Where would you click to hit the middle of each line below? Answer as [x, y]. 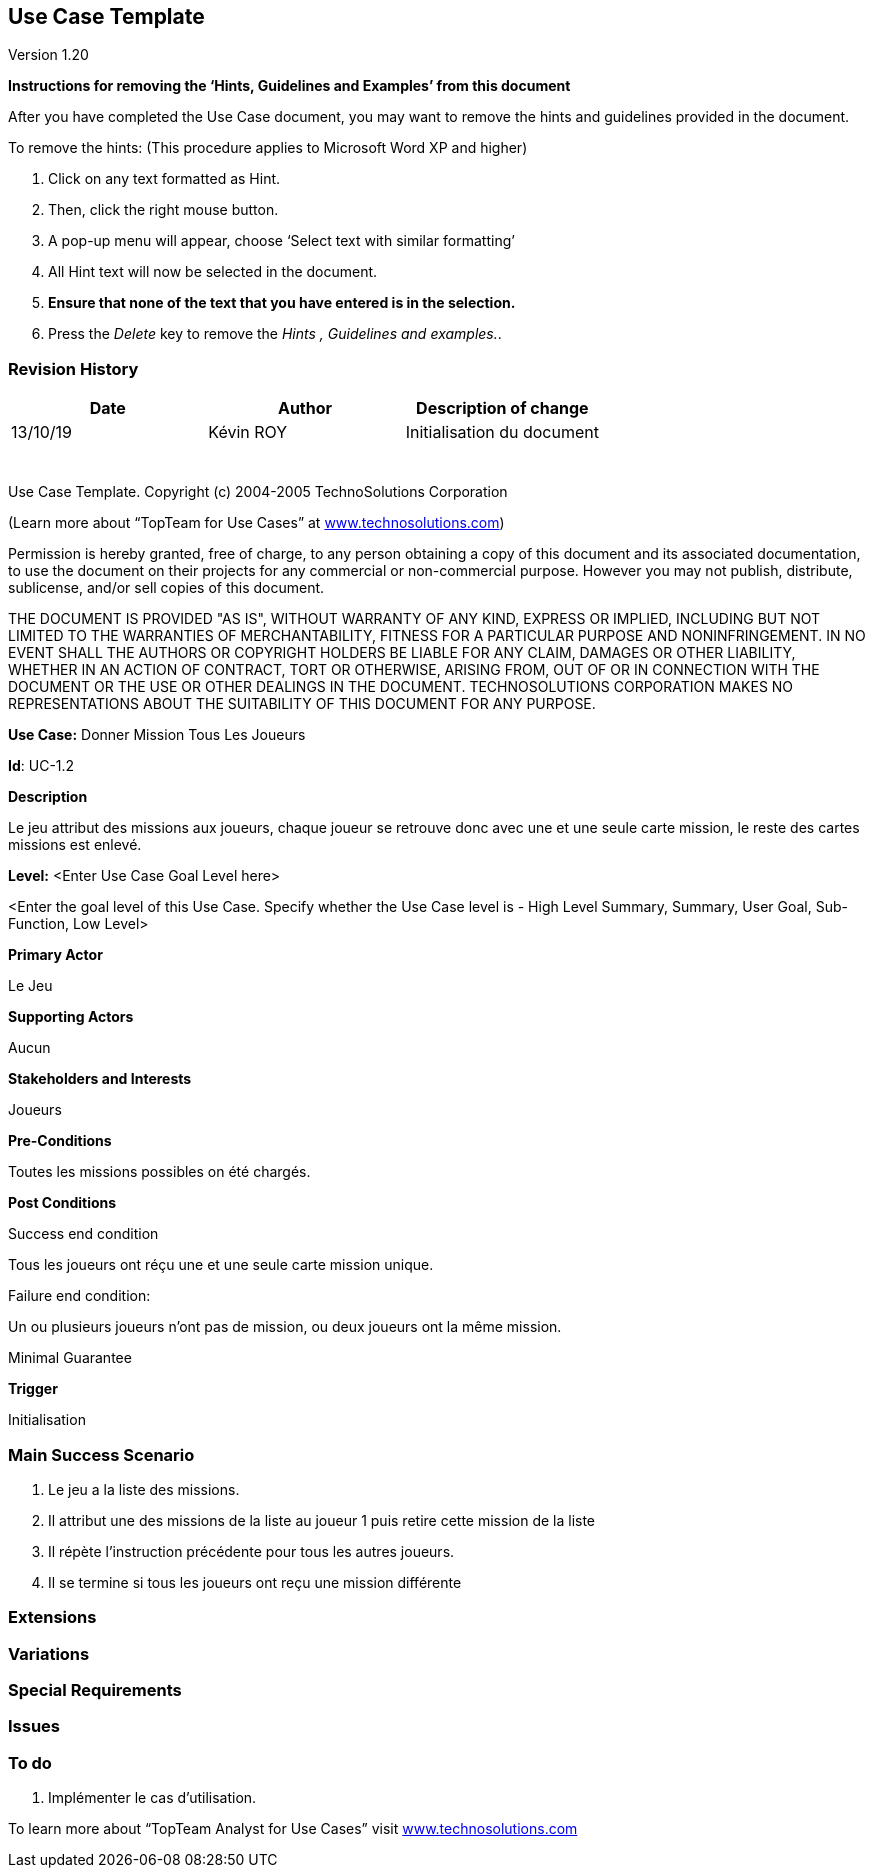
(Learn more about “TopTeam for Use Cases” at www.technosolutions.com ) [256, 523]
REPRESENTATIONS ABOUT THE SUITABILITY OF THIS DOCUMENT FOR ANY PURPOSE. [302, 704]
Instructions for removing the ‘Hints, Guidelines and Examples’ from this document [289, 86]
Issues [34, 1726]
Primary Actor [55, 955]
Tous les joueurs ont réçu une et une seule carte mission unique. [221, 1265]
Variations [49, 1653]
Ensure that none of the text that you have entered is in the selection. [282, 303]
